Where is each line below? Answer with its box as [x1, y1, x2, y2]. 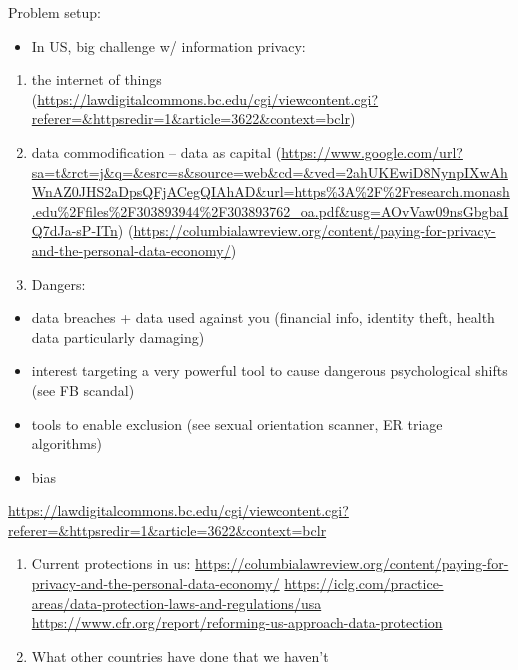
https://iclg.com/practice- [284, 573, 444, 594]
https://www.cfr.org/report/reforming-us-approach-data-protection [31, 612, 443, 633]
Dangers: [31, 273, 86, 294]
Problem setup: [8, 2, 101, 22]
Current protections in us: [31, 553, 191, 574]
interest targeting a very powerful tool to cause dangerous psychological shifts [31, 360, 508, 381]
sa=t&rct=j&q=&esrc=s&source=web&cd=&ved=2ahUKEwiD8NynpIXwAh [31, 161, 508, 182]
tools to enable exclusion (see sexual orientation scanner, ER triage [31, 413, 443, 434]
